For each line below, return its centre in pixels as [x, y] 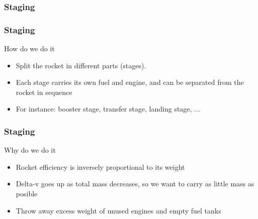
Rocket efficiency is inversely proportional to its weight [100, 167]
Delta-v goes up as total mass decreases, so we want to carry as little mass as [135, 184]
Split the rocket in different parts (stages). [81, 65]
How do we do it [29, 48]
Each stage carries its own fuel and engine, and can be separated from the [130, 82]
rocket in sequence [44, 92]
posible [27, 194]
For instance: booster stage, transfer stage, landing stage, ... [108, 109]
